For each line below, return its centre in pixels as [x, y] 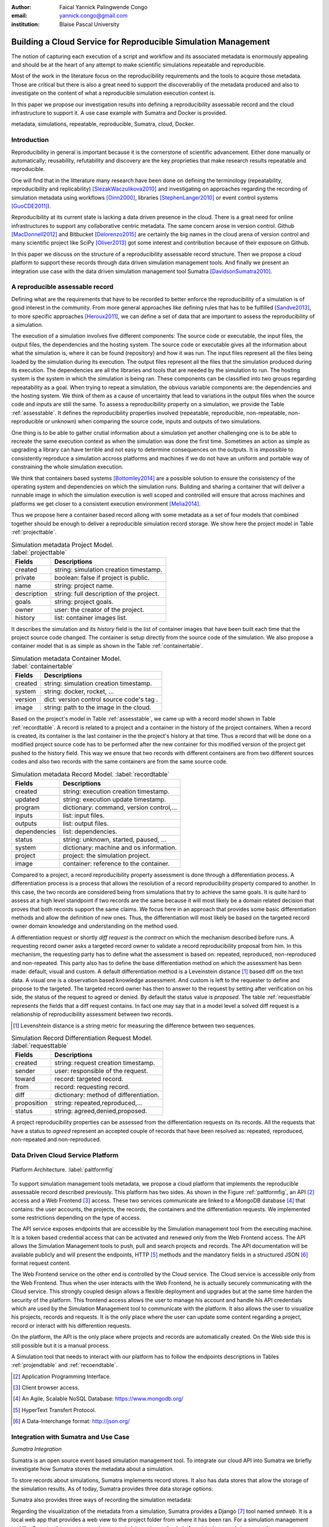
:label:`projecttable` [39, 552]
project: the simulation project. [107, 855]
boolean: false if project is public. [102, 577]
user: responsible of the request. [101, 1071]
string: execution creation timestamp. [116, 791]
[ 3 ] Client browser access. [46, 1388]
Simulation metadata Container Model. [66, 658]
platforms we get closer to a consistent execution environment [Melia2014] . [106, 503]
